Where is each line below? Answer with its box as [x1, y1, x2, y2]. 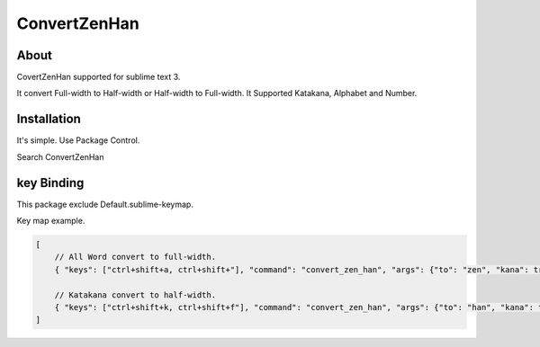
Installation [16, 111, 81, 127]
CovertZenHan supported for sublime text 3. [16, 72, 181, 83]
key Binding [16, 175, 85, 191]
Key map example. [16, 216, 85, 227]
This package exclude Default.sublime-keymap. [16, 199, 193, 209]
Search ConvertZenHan [16, 151, 104, 162]
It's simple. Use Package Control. [16, 135, 140, 146]
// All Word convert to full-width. [54, 252, 216, 262]
